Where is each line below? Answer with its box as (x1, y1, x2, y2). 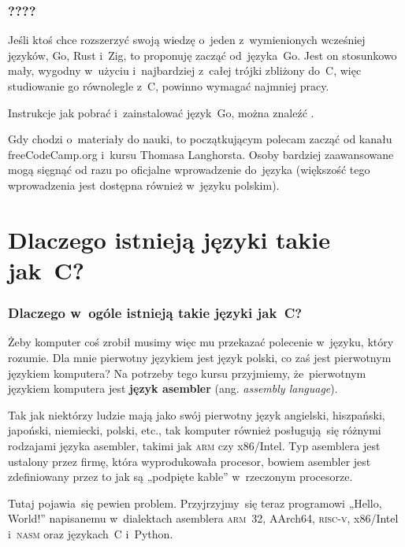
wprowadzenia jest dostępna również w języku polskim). (8, 176, 280, 193)
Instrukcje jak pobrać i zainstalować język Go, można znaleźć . (8, 104, 314, 120)
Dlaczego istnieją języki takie (8, 223, 330, 255)
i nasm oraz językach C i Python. (8, 525, 173, 541)
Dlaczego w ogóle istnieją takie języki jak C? (8, 303, 303, 323)
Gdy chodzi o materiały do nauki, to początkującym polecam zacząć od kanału (8, 131, 392, 147)
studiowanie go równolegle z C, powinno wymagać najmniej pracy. (8, 78, 329, 94)
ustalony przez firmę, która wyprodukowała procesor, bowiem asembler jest (8, 453, 371, 469)
